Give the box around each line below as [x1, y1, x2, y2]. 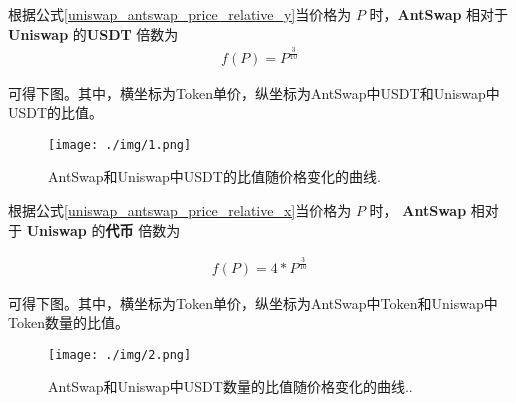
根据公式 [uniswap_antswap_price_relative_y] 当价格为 [8, 4, 352, 24]
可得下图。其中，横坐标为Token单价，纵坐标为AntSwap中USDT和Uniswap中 [8, 82, 500, 103]
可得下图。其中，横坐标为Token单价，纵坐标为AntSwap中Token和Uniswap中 [8, 292, 498, 313]
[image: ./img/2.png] [48, 347, 192, 362]
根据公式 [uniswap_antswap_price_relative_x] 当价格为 [8, 200, 352, 221]
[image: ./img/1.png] [48, 137, 192, 152]
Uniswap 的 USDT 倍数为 [8, 23, 179, 44]
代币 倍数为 [105, 219, 181, 240]
